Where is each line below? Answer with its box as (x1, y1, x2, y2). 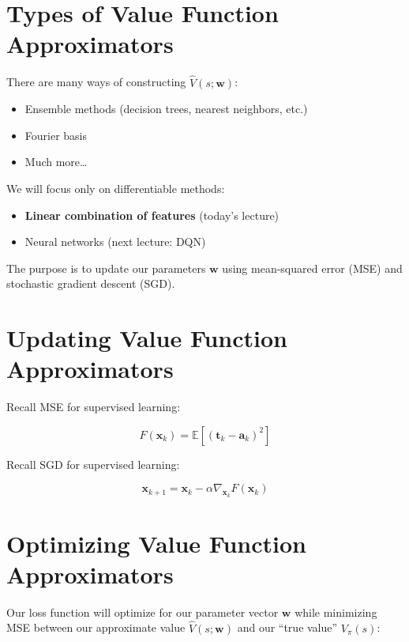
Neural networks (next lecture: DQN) (24, 233, 206, 250)
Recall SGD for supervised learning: (6, 455, 180, 472)
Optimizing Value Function (6, 527, 306, 559)
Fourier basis (24, 127, 88, 143)
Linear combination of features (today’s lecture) (24, 206, 280, 223)
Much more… (24, 153, 88, 170)
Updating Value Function (6, 322, 287, 354)
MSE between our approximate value (6, 619, 186, 636)
